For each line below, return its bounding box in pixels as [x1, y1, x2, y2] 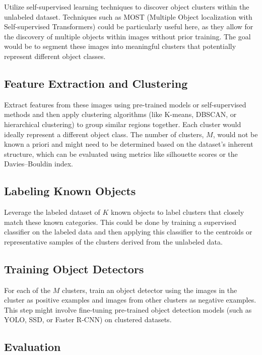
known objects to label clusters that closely [111, 207, 244, 217]
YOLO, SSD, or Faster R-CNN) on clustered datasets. [4, 314, 172, 325]
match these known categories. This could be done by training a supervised [4, 216, 236, 227]
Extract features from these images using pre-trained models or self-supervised [4, 99, 246, 109]
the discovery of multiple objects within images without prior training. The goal [4, 31, 251, 41]
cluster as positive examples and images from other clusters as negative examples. [4, 294, 256, 305]
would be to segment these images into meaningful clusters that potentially [4, 41, 236, 51]
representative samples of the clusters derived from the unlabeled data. [4, 236, 223, 247]
